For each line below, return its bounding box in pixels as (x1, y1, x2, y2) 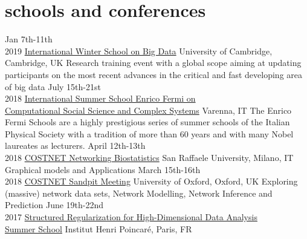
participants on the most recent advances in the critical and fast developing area (5, 68, 302, 80)
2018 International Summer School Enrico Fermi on (5, 92, 196, 105)
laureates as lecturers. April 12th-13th (5, 139, 146, 152)
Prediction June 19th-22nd (5, 198, 104, 211)
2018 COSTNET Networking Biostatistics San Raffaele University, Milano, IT (5, 151, 294, 164)
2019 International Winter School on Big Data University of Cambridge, (5, 44, 273, 57)
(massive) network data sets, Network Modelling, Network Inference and (5, 186, 273, 199)
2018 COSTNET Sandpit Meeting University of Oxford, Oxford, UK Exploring (5, 175, 298, 188)
